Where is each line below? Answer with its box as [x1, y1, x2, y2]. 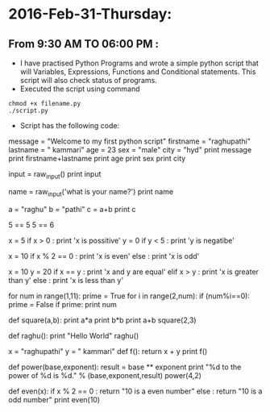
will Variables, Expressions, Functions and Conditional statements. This [19, 67, 256, 77]
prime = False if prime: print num [8, 299, 117, 309]
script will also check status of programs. [19, 76, 157, 85]
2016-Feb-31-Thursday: [8, 5, 172, 23]
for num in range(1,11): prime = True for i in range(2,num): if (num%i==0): [8, 291, 250, 301]
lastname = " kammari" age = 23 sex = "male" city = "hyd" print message [8, 145, 252, 154]
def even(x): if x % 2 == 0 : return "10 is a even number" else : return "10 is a [8, 386, 263, 396]
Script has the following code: [19, 121, 119, 130]
